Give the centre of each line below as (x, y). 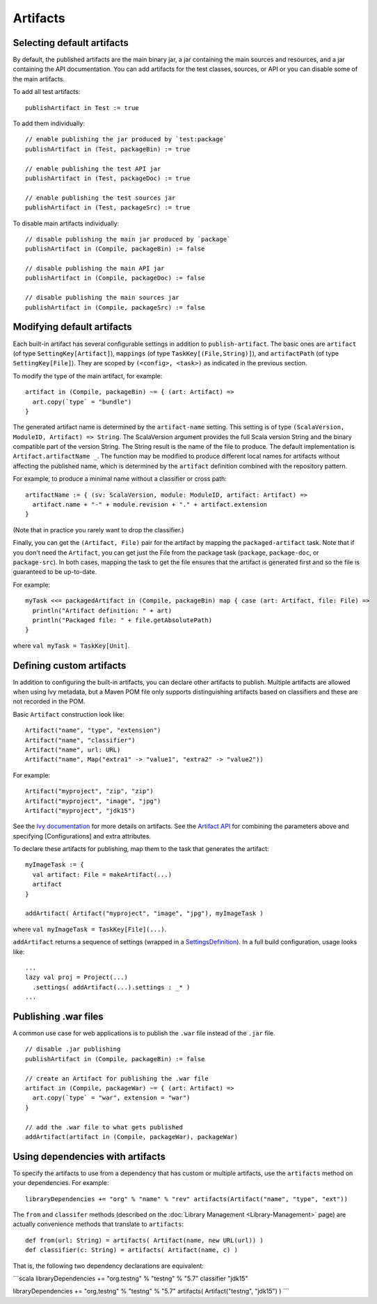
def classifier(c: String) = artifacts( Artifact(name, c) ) (131, 1250)
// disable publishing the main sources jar (103, 298)
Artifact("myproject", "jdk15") (80, 810)
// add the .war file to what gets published (104, 1127)
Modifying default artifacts (72, 327)
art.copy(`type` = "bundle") (82, 401)
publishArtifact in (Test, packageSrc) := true (108, 208)
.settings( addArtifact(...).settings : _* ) (111, 987)
